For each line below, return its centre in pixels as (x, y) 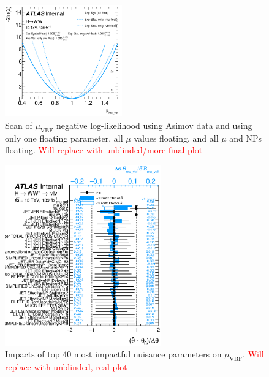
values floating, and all (176, 138)
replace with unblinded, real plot (66, 367)
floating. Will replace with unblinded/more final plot (104, 150)
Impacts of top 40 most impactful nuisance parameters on (113, 354)
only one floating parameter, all (64, 138)
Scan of (19, 125)
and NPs (246, 138)
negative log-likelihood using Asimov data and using (154, 125)
